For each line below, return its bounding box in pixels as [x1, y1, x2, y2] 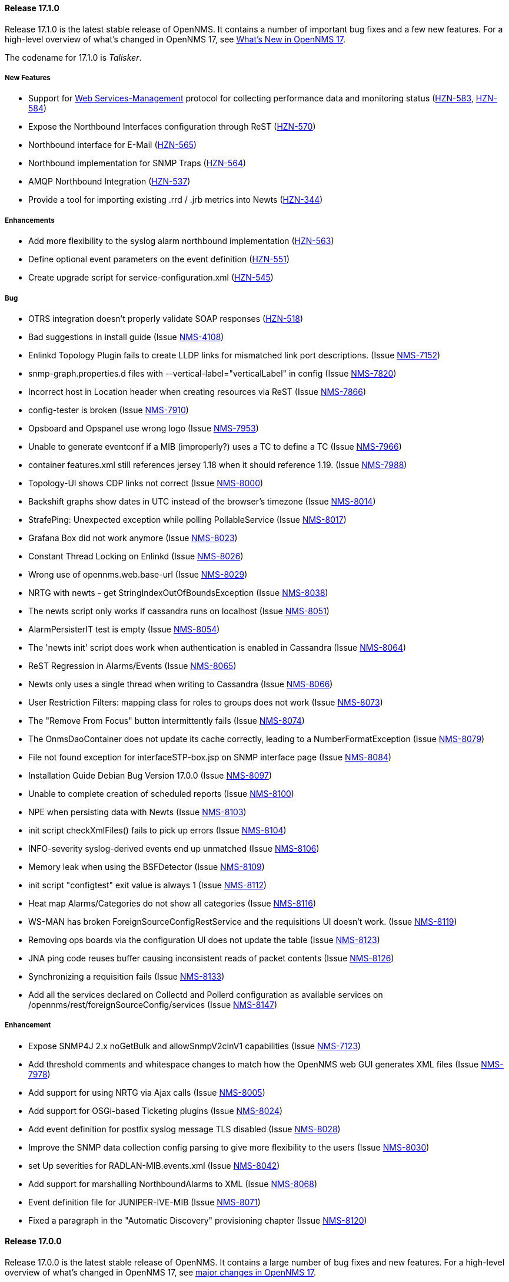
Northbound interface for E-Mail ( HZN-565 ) [28, 140, 197, 150]
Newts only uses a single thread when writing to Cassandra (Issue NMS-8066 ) [28, 678, 333, 689]
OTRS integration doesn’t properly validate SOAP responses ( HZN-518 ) [28, 313, 304, 324]
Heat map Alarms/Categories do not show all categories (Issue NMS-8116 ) [28, 898, 317, 908]
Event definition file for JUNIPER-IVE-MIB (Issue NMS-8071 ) [28, 1197, 261, 1207]
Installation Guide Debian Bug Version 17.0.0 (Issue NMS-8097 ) [28, 770, 272, 780]
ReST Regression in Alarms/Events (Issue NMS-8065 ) [28, 660, 237, 671]
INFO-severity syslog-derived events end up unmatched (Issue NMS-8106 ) [28, 843, 320, 853]
